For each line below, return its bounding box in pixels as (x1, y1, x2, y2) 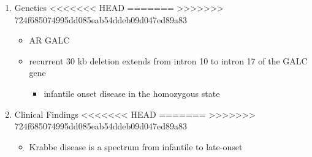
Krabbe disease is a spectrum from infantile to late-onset (29, 140, 243, 153)
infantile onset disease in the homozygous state (44, 86, 220, 99)
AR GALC (29, 34, 70, 47)
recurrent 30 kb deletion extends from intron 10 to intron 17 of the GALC (29, 54, 308, 67)
